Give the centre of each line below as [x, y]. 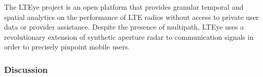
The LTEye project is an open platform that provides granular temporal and [124, 7]
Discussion [26, 69]
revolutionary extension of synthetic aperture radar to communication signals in [129, 36]
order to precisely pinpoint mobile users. [67, 47]
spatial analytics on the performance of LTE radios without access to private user [131, 17]
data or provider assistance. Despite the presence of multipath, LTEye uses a [124, 27]
